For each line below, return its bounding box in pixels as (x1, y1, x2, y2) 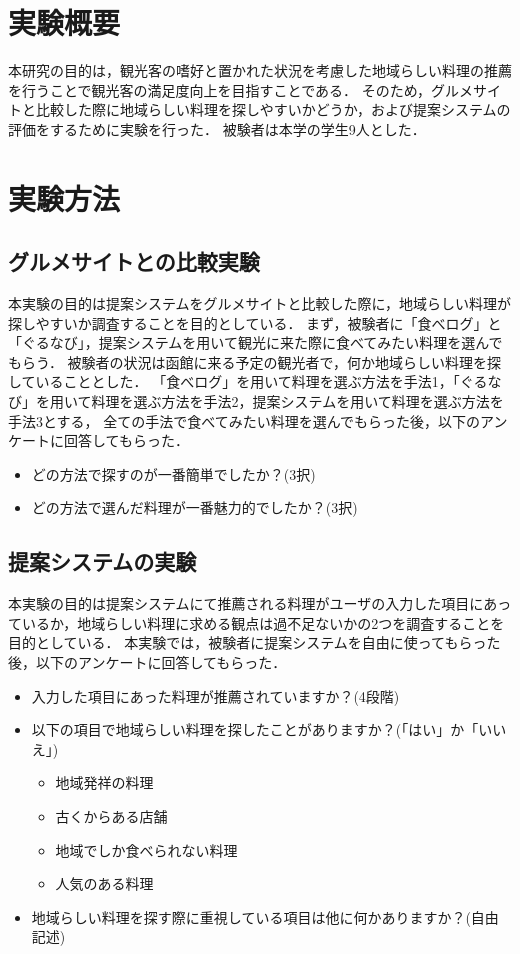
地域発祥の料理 (55, 772, 154, 793)
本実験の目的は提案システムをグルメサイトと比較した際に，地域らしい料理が (8, 293, 511, 314)
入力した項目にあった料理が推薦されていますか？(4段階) (31, 685, 400, 706)
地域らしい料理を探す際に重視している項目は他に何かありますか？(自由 (31, 906, 499, 927)
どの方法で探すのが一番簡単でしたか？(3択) (31, 463, 316, 484)
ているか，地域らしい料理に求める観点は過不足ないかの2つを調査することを (8, 612, 505, 633)
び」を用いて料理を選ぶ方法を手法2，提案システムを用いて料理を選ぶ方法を (8, 391, 504, 412)
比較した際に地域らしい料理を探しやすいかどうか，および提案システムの (35, 99, 511, 120)
